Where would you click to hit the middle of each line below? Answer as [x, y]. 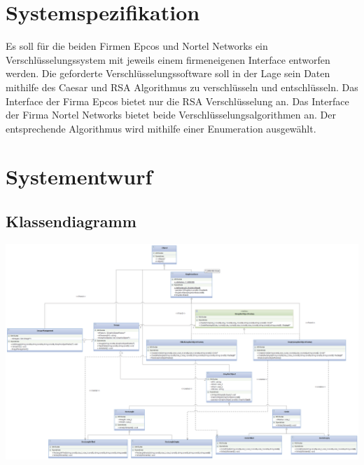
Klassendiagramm [71, 221]
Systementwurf [79, 176]
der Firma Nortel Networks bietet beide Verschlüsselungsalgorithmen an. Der [171, 115]
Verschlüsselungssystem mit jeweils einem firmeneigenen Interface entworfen [168, 59]
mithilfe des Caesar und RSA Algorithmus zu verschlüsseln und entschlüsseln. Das [182, 87]
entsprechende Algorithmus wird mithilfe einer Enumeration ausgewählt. [161, 128]
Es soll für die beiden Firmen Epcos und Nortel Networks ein [137, 46]
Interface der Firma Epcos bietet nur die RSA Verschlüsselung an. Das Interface [177, 101]
